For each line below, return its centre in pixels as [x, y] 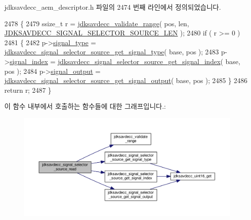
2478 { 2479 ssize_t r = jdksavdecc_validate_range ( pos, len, [97, 23]
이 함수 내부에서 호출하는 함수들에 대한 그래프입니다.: [85, 106]
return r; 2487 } [28, 90]
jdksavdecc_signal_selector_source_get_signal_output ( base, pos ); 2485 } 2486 [126, 80]
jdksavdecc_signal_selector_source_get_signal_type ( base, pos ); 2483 [112, 52]
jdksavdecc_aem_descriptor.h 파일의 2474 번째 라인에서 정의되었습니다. [113, 7]
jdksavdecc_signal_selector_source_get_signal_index [139, 61]
